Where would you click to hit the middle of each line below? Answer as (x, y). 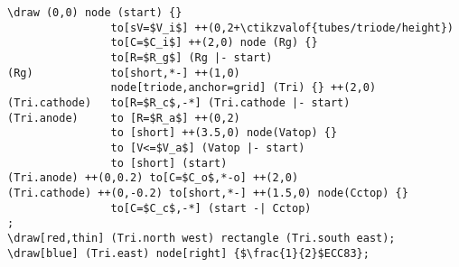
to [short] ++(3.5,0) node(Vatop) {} (224, 133)
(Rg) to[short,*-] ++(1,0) (124, 73)
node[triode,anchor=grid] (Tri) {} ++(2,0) (244, 88)
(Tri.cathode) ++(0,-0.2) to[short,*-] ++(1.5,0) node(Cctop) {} (208, 193)
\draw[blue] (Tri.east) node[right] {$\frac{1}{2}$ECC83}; (188, 253)
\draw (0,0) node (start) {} (95, 13)
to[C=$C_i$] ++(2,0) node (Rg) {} (214, 43)
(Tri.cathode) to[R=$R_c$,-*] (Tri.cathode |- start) (179, 102)
